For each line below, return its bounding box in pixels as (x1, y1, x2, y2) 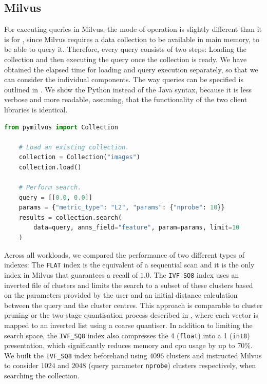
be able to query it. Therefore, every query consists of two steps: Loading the (4, 44, 247, 54)
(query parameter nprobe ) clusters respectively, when (88, 360, 256, 371)
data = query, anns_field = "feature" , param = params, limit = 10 (33, 224, 240, 232)
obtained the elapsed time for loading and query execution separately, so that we (4, 64, 258, 74)
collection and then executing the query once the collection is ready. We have (4, 53, 247, 64)
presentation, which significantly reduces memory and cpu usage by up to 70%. (4, 340, 253, 351)
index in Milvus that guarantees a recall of (4, 269, 138, 280)
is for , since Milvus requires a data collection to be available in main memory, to (4, 33, 260, 44)
